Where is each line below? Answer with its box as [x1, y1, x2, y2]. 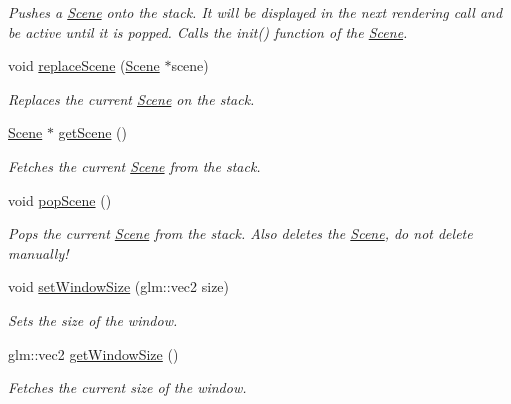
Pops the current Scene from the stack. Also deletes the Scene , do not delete [8, 223, 473, 244]
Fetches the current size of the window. [8, 377, 247, 398]
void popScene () [8, 189, 112, 210]
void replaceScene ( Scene [8, 55, 160, 76]
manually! [8, 242, 69, 263]
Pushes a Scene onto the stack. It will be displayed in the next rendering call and [8, 2, 503, 22]
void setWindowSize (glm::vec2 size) [8, 276, 230, 297]
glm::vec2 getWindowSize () [8, 343, 179, 364]
